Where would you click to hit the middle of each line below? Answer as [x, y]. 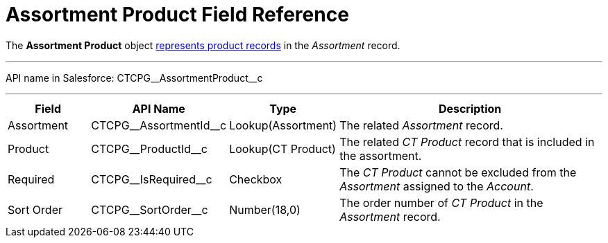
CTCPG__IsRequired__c [152, 179]
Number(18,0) [265, 209]
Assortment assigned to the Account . [437, 186]
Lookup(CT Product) [282, 148]
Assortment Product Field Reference [177, 15]
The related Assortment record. [421, 125]
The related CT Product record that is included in [467, 142]
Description [470, 108]
